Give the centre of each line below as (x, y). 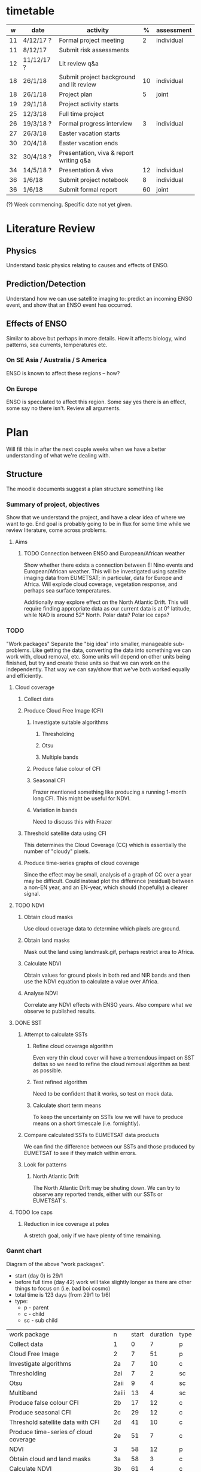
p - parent (36, 1308)
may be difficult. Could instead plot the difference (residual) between (109, 881)
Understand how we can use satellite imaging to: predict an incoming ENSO (99, 298)
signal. (32, 893)
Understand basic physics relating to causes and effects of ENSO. (88, 265)
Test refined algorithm (60, 1082)
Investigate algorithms (40, 1363)
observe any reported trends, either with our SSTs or (98, 1194)
